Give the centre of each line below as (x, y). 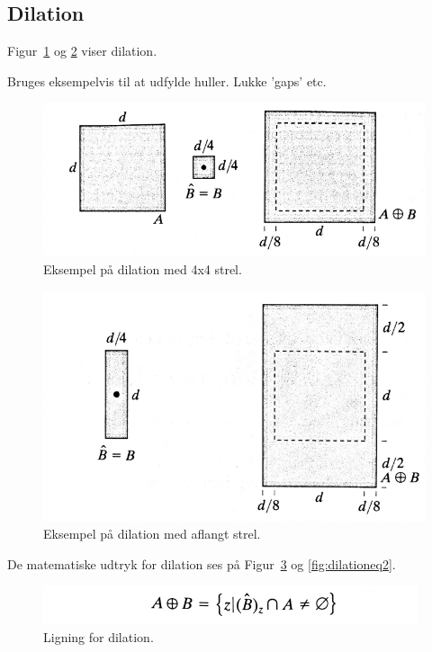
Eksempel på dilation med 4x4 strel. (143, 268)
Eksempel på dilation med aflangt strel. (152, 534)
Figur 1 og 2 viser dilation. (82, 51)
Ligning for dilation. (99, 637)
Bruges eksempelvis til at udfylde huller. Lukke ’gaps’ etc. (167, 80)
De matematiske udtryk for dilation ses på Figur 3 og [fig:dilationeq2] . (202, 563)
